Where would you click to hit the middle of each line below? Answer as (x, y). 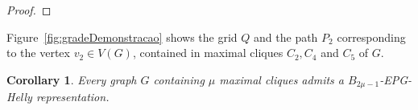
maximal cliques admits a (281, 79)
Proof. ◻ (29, 10)
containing (179, 79)
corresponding (371, 37)
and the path (286, 37)
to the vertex (38, 53)
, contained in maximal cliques (208, 53)
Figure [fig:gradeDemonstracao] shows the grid (122, 37)
